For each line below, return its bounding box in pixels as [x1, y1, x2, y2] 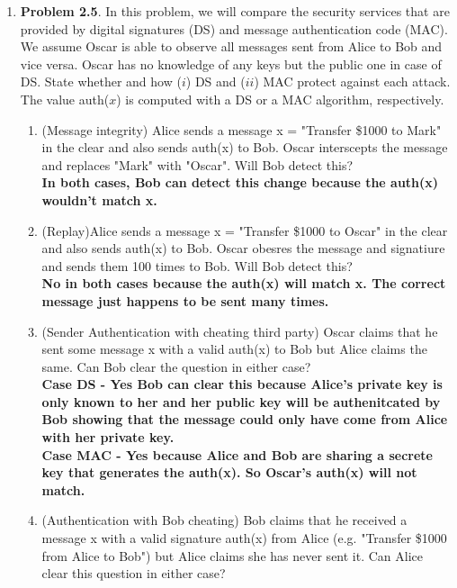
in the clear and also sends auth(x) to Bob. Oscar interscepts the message [41, 138, 448, 157]
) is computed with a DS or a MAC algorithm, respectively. [116, 89, 444, 108]
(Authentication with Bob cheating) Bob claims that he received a [41, 511, 408, 529]
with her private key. [41, 428, 175, 447]
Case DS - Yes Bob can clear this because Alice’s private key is [41, 375, 443, 394]
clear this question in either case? [41, 564, 226, 583]
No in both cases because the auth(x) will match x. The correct [41, 274, 446, 293]
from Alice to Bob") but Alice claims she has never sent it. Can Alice [41, 546, 424, 565]
